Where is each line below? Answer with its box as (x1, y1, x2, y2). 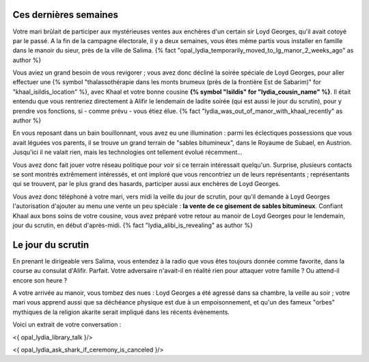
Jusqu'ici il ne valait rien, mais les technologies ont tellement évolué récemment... (12, 148, 243, 157)
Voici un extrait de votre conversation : (12, 320, 122, 328)
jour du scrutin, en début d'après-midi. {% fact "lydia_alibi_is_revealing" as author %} (12, 221, 253, 229)
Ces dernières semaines (12, 9, 119, 21)
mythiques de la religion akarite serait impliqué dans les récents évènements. (12, 308, 230, 316)
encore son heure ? (12, 276, 68, 284)
